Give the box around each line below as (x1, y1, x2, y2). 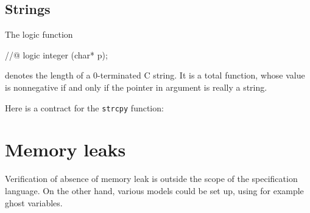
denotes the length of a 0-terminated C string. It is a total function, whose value (5, 69, 305, 82)
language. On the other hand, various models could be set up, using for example (5, 184, 304, 197)
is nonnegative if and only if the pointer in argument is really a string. (5, 80, 267, 93)
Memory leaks (5, 137, 126, 162)
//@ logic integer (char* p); (5, 48, 108, 61)
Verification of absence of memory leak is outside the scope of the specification (5, 172, 298, 185)
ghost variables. (5, 196, 63, 209)
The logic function (5, 28, 73, 41)
